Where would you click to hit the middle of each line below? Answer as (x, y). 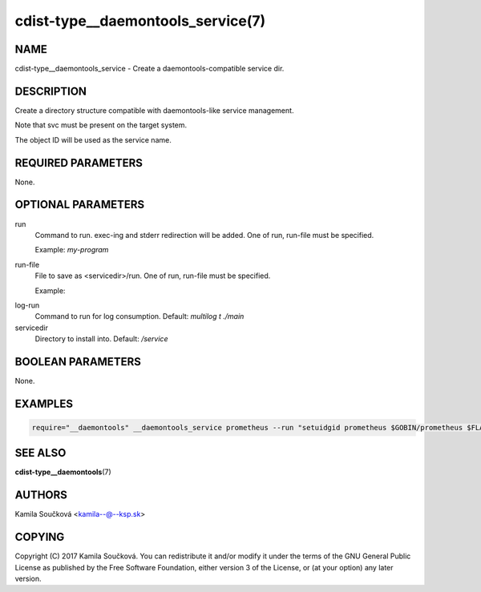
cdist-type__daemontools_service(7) (140, 21)
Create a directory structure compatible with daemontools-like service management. (154, 110)
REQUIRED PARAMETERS (79, 163)
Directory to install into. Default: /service (101, 339)
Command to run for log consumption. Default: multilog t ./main (139, 316)
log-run (27, 305)
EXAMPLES (44, 403)
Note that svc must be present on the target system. (101, 125)
